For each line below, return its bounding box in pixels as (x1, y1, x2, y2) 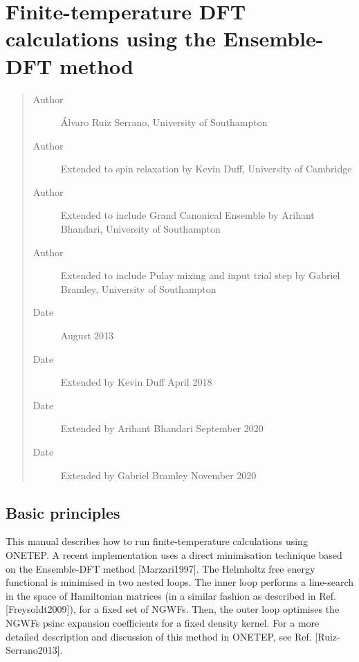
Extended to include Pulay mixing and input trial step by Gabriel (60, 268, 340, 283)
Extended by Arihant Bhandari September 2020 (60, 421, 264, 436)
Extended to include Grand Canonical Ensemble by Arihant (60, 208, 315, 222)
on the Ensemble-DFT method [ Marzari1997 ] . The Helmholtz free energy (6, 561, 315, 575)
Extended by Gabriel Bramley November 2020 (60, 467, 257, 482)
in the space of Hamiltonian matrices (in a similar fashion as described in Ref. (6, 588, 336, 602)
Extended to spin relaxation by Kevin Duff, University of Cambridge (60, 161, 352, 176)
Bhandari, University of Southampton (60, 222, 221, 236)
